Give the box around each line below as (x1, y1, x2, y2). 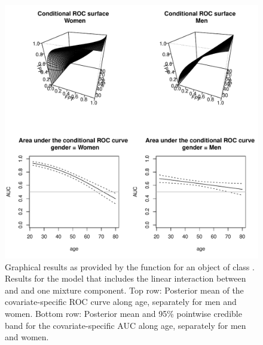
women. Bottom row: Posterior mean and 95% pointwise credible (5, 307, 242, 319)
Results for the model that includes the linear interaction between (5, 272, 246, 285)
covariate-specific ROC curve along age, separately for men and (5, 295, 237, 308)
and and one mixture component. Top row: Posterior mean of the (5, 283, 244, 296)
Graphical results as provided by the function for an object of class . (5, 260, 255, 273)
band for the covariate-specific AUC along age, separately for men (5, 319, 246, 331)
